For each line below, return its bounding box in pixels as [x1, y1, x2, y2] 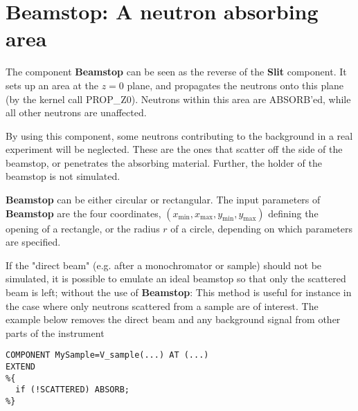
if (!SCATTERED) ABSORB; [15, 385, 129, 395]
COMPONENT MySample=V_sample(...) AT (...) [6, 350, 209, 360]
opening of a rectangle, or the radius [6, 221, 160, 235]
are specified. [6, 235, 61, 249]
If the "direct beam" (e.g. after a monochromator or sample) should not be [6, 257, 322, 272]
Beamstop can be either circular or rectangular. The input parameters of [6, 192, 321, 207]
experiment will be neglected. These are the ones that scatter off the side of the [6, 142, 343, 156]
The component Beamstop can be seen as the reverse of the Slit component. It [6, 64, 347, 79]
